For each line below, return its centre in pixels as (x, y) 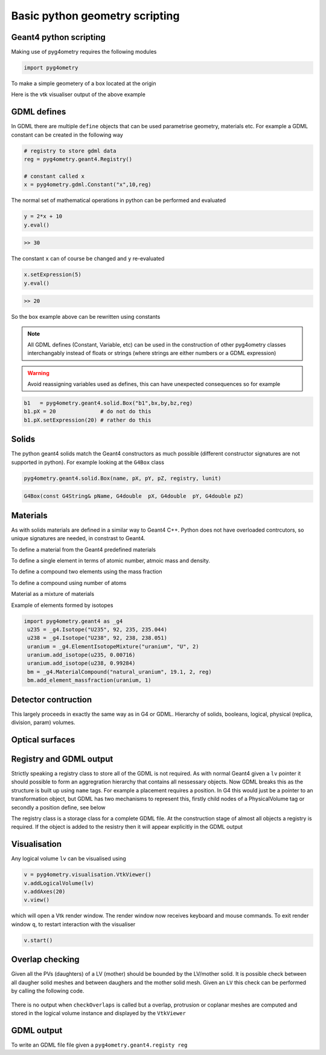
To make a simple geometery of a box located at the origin (84, 83)
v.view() (37, 900)
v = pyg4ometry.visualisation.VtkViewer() (88, 875)
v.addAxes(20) (45, 892)
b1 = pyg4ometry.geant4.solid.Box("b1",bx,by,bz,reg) (108, 403)
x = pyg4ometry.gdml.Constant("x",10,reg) (88, 185)
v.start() (38, 940)
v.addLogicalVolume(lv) (59, 883)
